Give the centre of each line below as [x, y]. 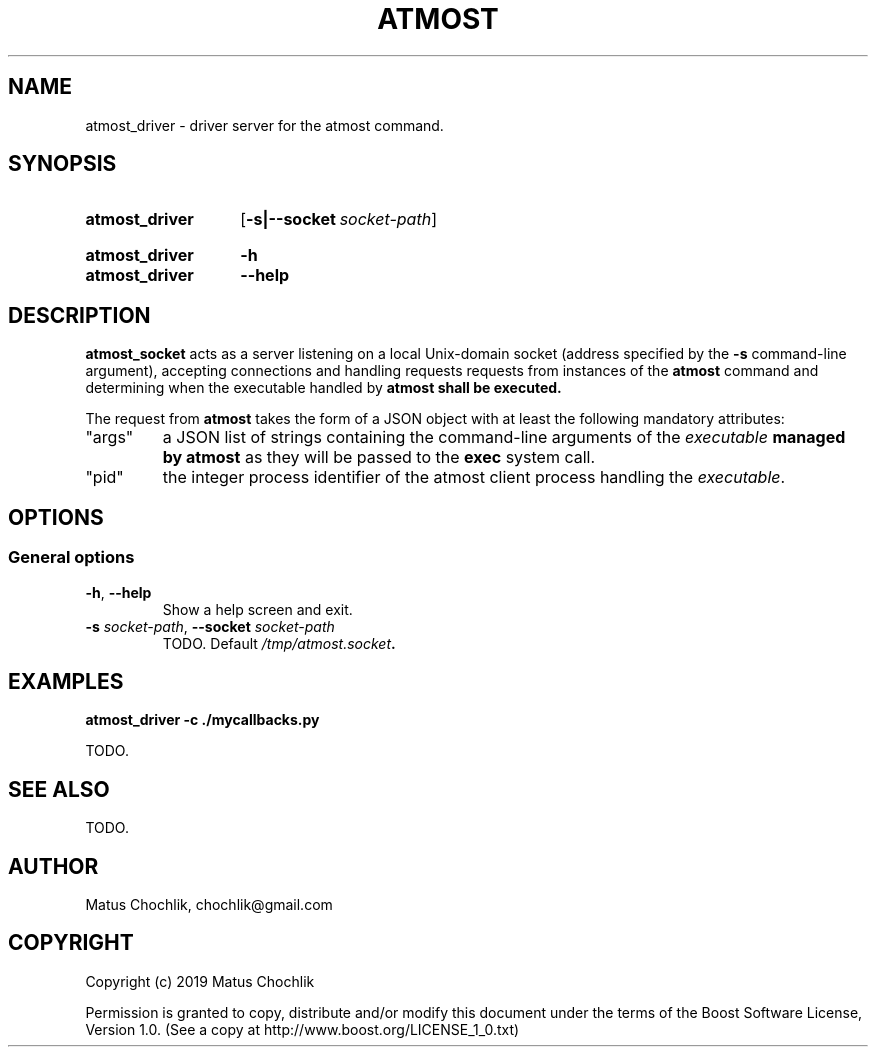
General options [71, 557]
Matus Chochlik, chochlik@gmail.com [209, 905]
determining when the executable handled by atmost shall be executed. [323, 388]
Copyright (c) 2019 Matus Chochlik [200, 981]
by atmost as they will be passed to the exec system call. [379, 457]
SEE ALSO [59, 789]
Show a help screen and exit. [257, 609]
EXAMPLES [66, 681]
